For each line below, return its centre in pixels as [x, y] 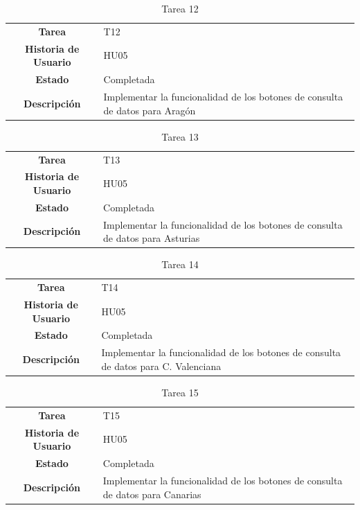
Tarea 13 [180, 136]
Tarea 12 [180, 8]
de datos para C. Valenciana [161, 366]
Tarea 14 [180, 264]
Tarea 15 [180, 392]
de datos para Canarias [152, 494]
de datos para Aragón [150, 110]
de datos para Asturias [152, 238]
